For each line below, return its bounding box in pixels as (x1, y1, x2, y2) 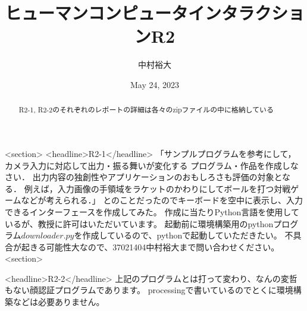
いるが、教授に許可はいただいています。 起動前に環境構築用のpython (5, 217, 274, 230)
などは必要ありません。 (12, 296, 105, 308)
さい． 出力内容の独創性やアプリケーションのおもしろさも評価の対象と (5, 171, 282, 183)
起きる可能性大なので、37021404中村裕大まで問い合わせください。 (21, 240, 280, 253)
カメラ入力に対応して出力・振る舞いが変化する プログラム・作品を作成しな (5, 159, 299, 171)
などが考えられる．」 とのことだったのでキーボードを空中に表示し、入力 (21, 194, 303, 206)
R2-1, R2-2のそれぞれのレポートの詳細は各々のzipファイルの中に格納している (18, 105, 274, 115)
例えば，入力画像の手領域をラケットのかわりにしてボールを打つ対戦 (24, 182, 291, 194)
